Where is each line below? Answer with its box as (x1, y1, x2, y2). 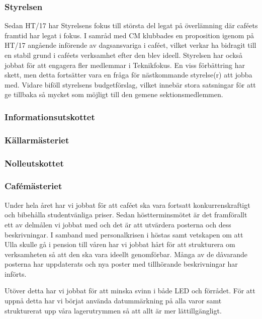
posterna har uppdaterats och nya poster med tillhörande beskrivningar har (5, 259, 238, 269)
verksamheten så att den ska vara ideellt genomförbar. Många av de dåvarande (5, 249, 248, 259)
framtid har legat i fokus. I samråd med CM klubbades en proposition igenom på (5, 30, 254, 40)
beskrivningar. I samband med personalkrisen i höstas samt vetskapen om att (5, 229, 243, 240)
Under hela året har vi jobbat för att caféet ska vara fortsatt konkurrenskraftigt (5, 199, 250, 210)
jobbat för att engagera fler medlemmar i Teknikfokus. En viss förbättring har (5, 59, 245, 70)
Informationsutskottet (5, 110, 95, 123)
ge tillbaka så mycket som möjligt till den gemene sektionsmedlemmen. (5, 89, 223, 100)
